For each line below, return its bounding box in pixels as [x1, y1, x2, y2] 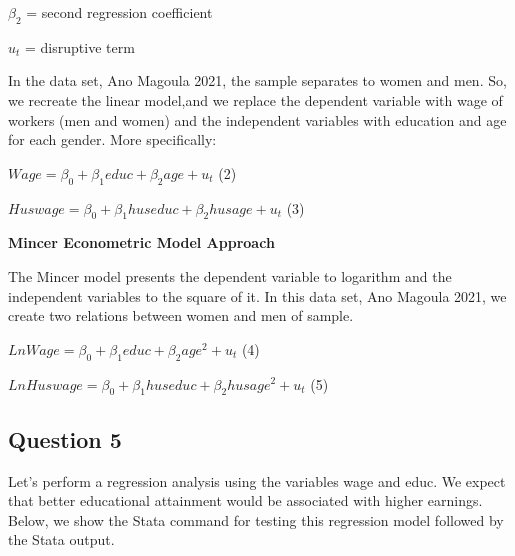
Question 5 [8, 423, 122, 454]
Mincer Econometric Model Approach [8, 232, 275, 253]
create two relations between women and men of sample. [8, 305, 354, 326]
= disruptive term [25, 36, 135, 57]
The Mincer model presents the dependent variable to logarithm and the [8, 265, 452, 286]
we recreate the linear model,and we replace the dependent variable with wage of [8, 89, 503, 110]
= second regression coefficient [26, 2, 213, 22]
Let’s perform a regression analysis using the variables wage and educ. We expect [8, 470, 506, 491]
